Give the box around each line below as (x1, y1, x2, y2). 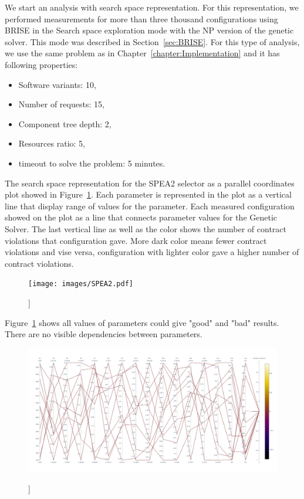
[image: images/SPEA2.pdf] (28, 280, 133, 288)
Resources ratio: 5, (18, 137, 85, 150)
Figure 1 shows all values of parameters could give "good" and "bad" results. (5, 316, 279, 328)
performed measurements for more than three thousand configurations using (5, 12, 278, 25)
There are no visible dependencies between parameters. (5, 328, 202, 340)
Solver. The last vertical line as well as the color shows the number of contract (5, 222, 287, 235)
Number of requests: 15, (18, 98, 104, 110)
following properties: (5, 58, 78, 70)
